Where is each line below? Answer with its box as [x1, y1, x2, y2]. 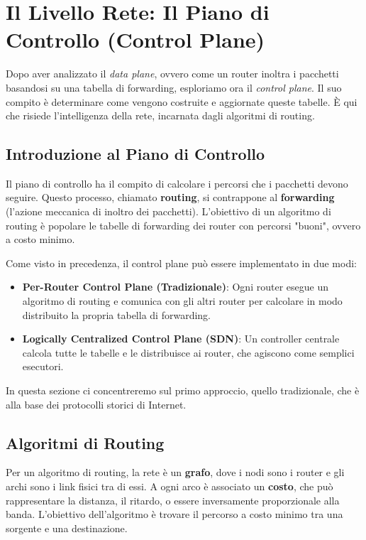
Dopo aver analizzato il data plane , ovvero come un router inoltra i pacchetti [6, 66, 339, 81]
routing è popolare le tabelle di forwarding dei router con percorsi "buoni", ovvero [6, 217, 361, 232]
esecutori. [22, 359, 64, 374]
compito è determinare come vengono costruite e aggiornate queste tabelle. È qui [6, 94, 357, 109]
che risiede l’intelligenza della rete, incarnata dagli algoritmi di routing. [6, 108, 315, 123]
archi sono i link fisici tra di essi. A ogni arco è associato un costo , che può [6, 479, 333, 493]
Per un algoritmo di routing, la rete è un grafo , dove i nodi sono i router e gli [6, 465, 345, 480]
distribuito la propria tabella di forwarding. [22, 307, 211, 322]
